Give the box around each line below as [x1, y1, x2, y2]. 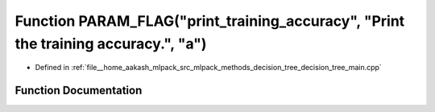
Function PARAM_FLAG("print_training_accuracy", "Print [14, 12, 405, 30]
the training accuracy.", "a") [14, 35, 207, 52]
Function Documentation [14, 84, 143, 97]
